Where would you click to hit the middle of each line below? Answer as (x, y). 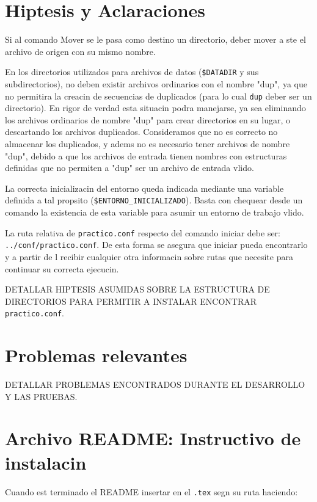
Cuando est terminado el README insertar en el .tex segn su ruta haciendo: (151, 491)
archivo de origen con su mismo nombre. (80, 51)
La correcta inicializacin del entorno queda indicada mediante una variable (144, 188)
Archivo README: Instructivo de (153, 438)
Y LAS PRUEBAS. (41, 396)
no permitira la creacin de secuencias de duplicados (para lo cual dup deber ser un (158, 96)
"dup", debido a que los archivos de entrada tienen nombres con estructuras (146, 155)
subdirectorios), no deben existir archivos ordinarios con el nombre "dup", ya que (156, 83)
